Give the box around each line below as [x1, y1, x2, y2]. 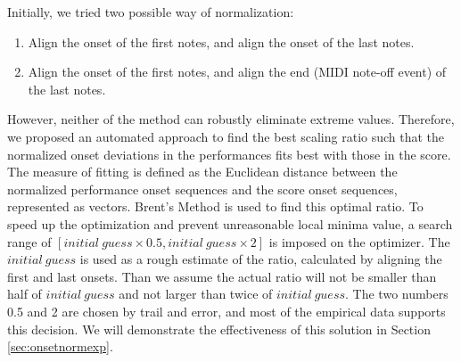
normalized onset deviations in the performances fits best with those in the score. [7, 144, 451, 163]
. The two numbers [345, 284, 449, 303]
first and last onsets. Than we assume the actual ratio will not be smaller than [7, 267, 437, 285]
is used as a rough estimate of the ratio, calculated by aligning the [79, 250, 442, 268]
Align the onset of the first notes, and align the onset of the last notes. [28, 32, 415, 51]
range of [7, 232, 52, 251]
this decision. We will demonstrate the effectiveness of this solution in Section [7, 319, 431, 338]
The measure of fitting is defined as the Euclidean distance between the [7, 162, 398, 181]
